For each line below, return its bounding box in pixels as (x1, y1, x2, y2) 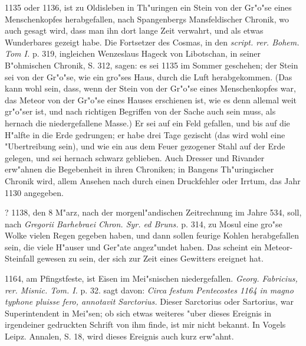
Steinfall (5, 252, 35, 265)
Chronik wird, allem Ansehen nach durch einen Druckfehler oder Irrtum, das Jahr (5, 174, 301, 187)
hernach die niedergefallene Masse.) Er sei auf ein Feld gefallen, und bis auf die (5, 116, 290, 129)
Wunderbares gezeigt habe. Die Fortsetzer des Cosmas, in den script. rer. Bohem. (5, 35, 300, 48)
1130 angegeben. (5, 186, 64, 198)
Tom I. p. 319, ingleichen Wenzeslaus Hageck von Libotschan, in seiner (5, 47, 261, 60)
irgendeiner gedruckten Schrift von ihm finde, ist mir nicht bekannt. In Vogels (5, 318, 286, 331)
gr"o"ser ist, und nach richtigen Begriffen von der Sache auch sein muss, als (5, 105, 276, 117)
